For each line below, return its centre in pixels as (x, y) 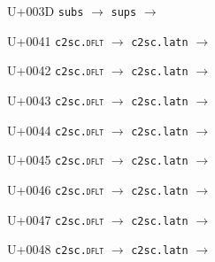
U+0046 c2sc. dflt (56, 189)
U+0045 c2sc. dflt (56, 160)
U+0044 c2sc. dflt (56, 130)
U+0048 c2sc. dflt (56, 249)
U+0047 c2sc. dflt (56, 219)
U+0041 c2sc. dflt (56, 40)
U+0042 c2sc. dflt (56, 70)
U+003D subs (46, 11)
